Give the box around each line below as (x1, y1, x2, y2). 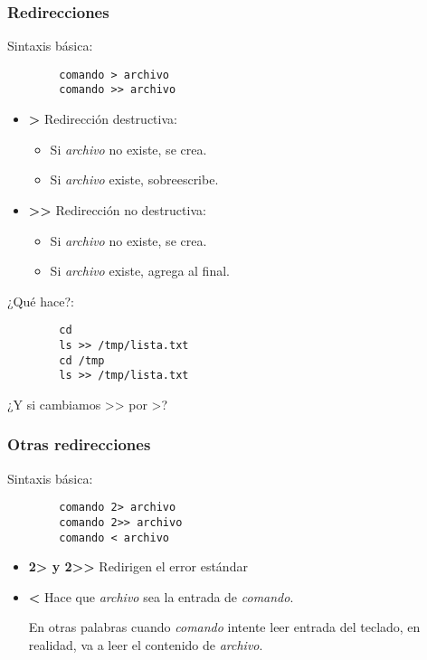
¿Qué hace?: (7, 291, 74, 310)
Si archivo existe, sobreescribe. (50, 170, 219, 189)
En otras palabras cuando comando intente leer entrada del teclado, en (28, 618, 421, 636)
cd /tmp (59, 354, 105, 367)
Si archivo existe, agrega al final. (50, 261, 230, 280)
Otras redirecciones (7, 433, 151, 456)
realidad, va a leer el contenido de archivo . (28, 636, 263, 655)
